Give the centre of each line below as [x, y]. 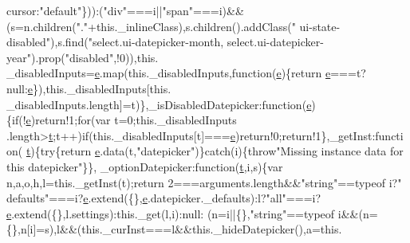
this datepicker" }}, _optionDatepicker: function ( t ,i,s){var [145, 166]
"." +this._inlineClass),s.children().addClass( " [186, 26]
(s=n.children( [41, 26]
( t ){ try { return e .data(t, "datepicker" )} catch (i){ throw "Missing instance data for [211, 151]
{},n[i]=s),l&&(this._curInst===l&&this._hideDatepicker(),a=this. [174, 229]
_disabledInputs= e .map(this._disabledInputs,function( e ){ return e [169, 73]
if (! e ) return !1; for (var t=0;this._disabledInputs [124, 120]
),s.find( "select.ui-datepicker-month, [137, 42]
